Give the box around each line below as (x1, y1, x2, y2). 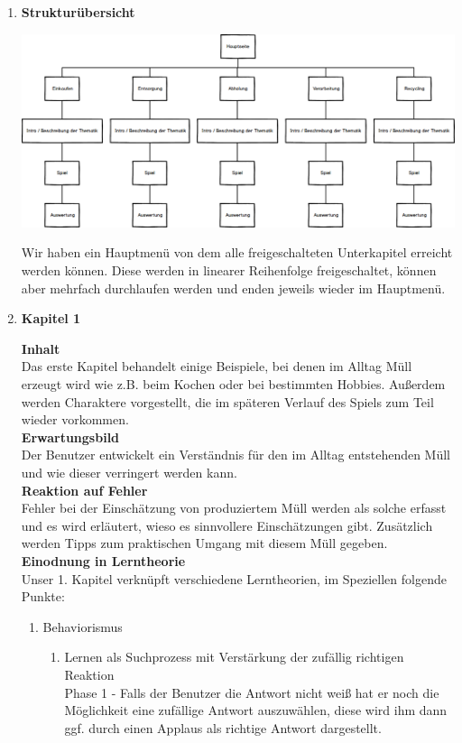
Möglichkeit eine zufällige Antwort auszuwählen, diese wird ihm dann (64, 701, 448, 720)
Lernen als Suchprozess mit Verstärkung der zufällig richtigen (64, 647, 404, 666)
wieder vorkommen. (21, 410, 129, 429)
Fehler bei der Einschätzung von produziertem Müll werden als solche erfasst (21, 498, 447, 517)
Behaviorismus (42, 617, 123, 636)
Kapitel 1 (21, 309, 81, 328)
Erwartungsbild (21, 427, 120, 446)
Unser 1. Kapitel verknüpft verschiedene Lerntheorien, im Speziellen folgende (21, 569, 447, 588)
